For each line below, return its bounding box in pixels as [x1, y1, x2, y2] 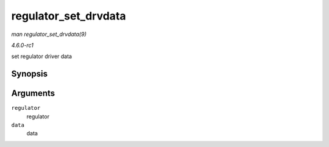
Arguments [11, 88, 55, 99]
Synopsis [11, 69, 48, 79]
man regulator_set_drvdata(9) [11, 30, 87, 38]
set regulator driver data [11, 52, 73, 60]
